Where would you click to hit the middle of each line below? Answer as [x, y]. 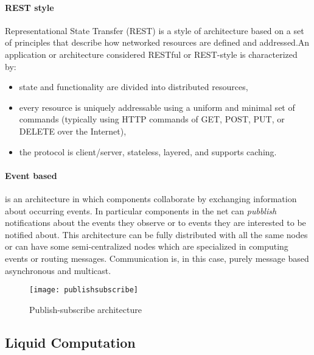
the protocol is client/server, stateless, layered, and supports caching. [148, 151]
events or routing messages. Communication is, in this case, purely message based [157, 258]
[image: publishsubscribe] [84, 290]
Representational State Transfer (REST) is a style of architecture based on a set [155, 30]
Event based [31, 175]
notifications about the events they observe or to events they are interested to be [155, 223]
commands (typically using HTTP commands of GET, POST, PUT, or [152, 119]
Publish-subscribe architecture [85, 309]
